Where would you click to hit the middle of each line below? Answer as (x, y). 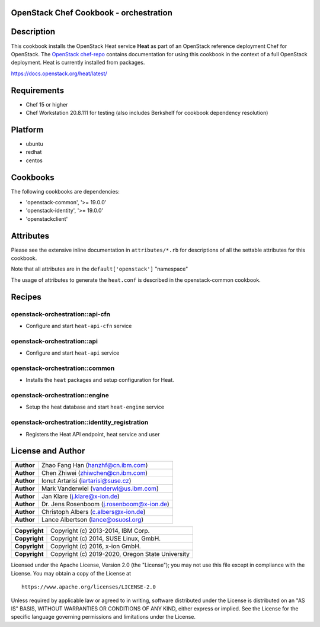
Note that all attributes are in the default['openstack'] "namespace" (100, 269)
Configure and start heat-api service (73, 353)
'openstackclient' (47, 218)
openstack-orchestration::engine (60, 396)
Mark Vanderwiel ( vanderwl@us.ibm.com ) (100, 488)
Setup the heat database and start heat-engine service (95, 407)
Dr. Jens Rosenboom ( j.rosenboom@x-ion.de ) (106, 504)
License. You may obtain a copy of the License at (71, 573)
